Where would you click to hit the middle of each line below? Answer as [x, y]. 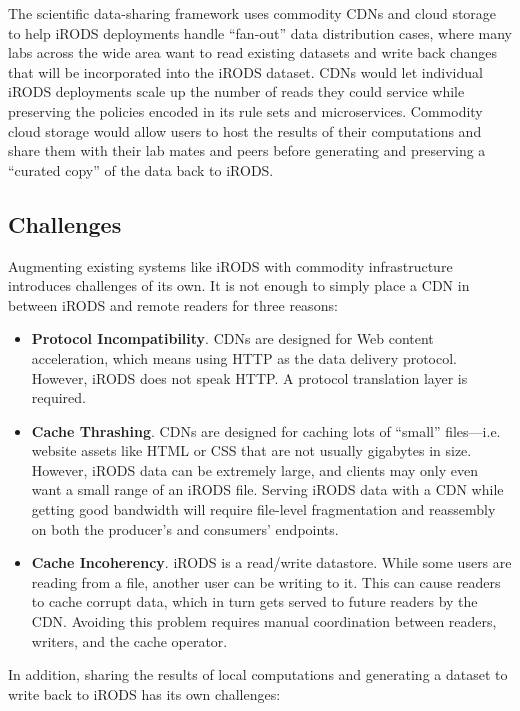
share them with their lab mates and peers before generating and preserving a [247, 150]
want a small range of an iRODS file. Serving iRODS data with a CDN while [267, 489]
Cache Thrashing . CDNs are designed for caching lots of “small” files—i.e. [266, 430]
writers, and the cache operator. [129, 640]
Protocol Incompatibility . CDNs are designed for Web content [232, 338]
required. [58, 397]
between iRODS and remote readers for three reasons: [173, 304]
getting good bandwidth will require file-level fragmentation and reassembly [263, 509]
